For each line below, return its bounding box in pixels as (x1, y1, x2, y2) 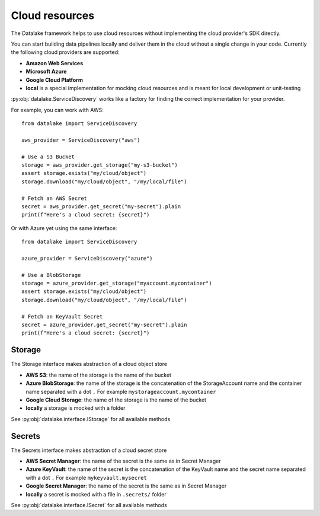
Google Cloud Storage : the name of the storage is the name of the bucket (25, 396, 207, 403)
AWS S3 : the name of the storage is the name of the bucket (25, 371, 172, 378)
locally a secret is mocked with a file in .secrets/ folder (25, 490, 167, 498)
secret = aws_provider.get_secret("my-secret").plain (21, 203, 181, 210)
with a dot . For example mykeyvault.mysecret (25, 474, 148, 481)
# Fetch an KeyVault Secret (21, 313, 103, 320)
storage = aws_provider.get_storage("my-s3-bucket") (21, 162, 178, 168)
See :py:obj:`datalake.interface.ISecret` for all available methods (11, 501, 167, 508)
